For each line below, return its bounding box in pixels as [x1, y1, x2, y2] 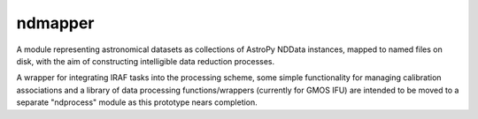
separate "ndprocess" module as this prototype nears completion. [16, 97, 258, 108]
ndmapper [16, 13, 95, 33]
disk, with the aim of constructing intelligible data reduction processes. [16, 56, 275, 66]
